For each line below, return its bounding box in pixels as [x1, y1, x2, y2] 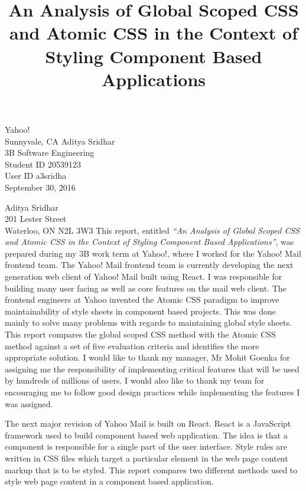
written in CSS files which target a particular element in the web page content [5, 451, 288, 464]
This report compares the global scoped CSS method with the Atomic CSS [5, 328, 276, 341]
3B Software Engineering [5, 146, 95, 159]
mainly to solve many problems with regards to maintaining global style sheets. [5, 316, 292, 329]
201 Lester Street [5, 212, 67, 225]
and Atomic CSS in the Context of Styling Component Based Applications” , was [5, 235, 294, 248]
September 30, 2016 [5, 181, 76, 193]
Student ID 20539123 [5, 158, 81, 170]
